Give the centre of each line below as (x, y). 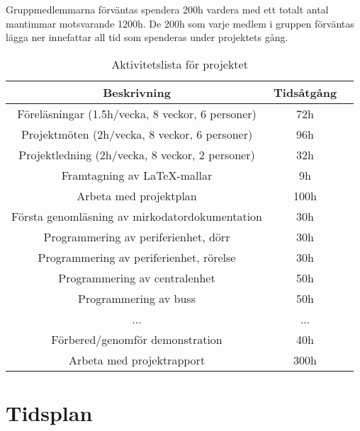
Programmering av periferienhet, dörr (137, 236)
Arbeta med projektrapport (137, 360)
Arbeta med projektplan (137, 195)
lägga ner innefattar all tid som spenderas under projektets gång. (147, 37)
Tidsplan (49, 412)
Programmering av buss (137, 298)
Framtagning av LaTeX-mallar (137, 175)
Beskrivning (137, 92)
